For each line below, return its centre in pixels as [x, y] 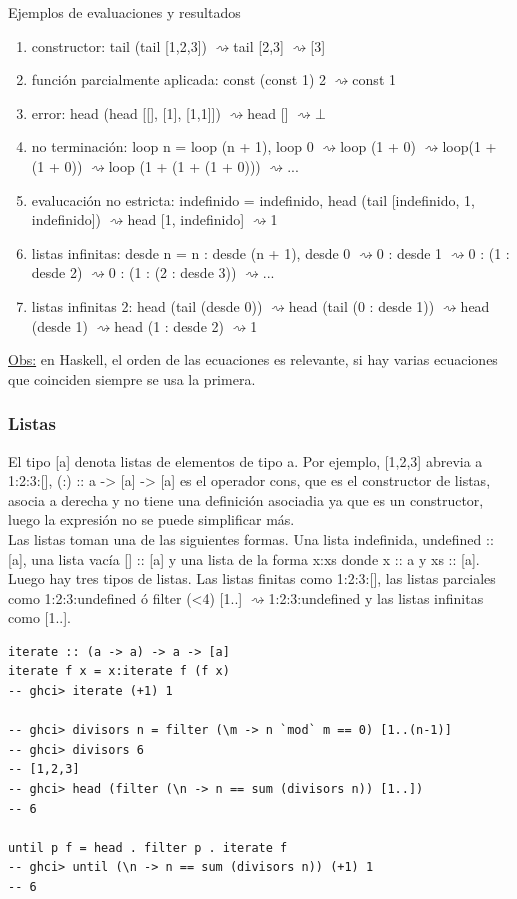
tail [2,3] [258, 45]
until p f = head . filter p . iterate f [148, 847]
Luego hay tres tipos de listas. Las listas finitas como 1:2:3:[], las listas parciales [252, 578]
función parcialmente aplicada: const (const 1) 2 [178, 79]
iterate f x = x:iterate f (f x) [119, 671]
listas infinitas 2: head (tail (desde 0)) [147, 305]
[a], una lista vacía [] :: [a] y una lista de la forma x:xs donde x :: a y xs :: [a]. [244, 558]
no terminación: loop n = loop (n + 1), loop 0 [172, 146]
